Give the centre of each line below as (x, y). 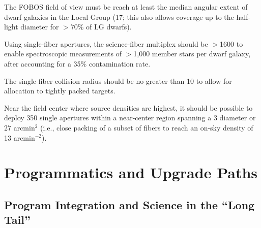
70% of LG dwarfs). (101, 27)
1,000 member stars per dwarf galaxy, (192, 54)
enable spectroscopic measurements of (63, 54)
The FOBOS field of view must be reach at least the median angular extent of (126, 7)
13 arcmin (20, 137)
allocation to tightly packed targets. (60, 91)
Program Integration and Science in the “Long (129, 204)
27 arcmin (20, 127)
